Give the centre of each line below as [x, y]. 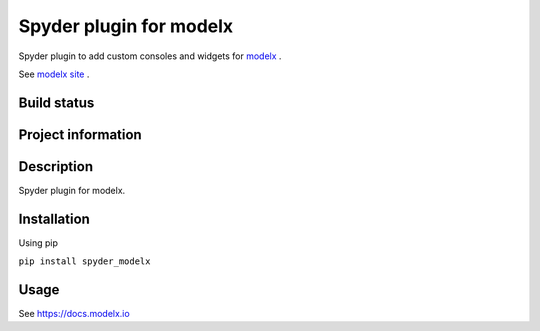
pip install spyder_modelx [84, 261]
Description [56, 166]
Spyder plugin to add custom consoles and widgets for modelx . [150, 56]
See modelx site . [54, 74]
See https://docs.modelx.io [74, 314]
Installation [54, 218]
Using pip [38, 242]
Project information [80, 134]
